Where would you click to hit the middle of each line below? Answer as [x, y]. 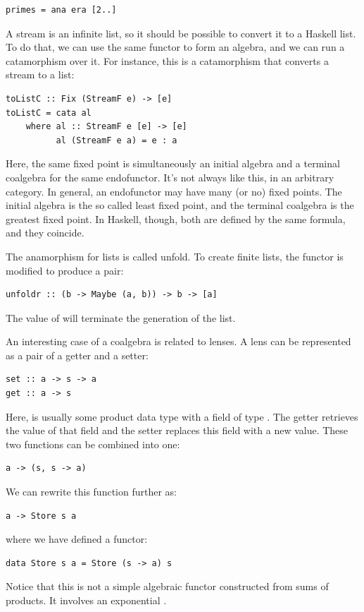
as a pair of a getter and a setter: [77, 355]
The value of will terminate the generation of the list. [121, 317]
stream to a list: [40, 74]
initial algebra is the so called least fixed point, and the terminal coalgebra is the [180, 205]
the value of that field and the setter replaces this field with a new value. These [177, 430]
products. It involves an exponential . [86, 600]
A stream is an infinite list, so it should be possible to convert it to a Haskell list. [181, 33]
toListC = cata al [49, 113]
